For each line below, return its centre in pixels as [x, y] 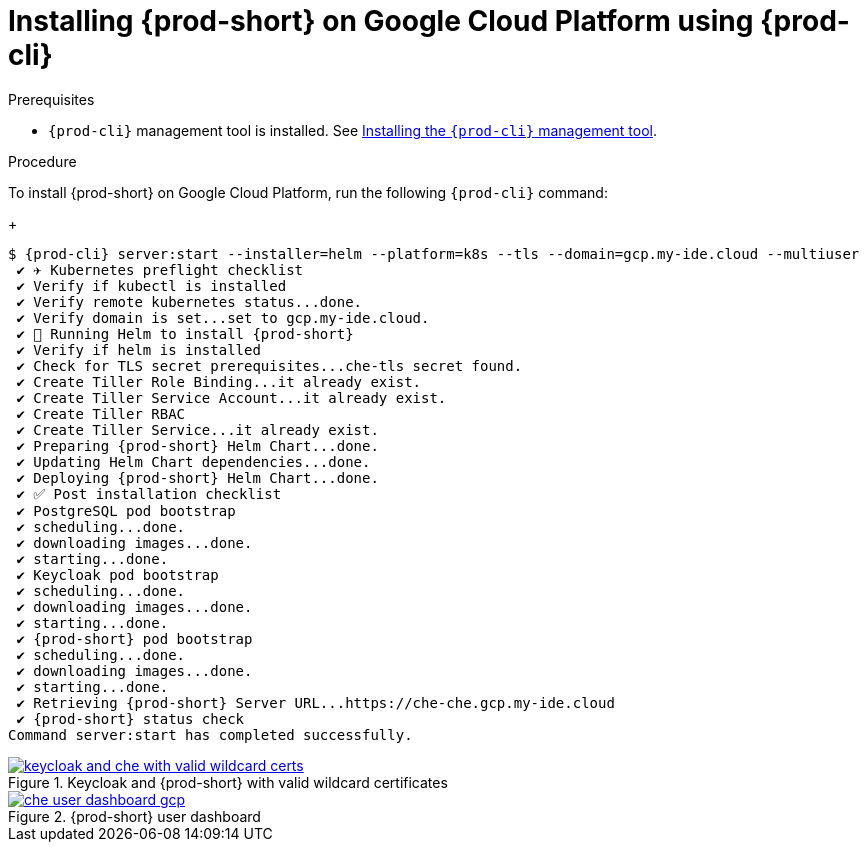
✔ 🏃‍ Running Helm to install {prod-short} [185, 333]
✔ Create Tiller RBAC [101, 413]
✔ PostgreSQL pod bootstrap [126, 510]
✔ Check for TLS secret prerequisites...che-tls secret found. [269, 365]
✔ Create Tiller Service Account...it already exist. [231, 397]
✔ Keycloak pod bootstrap [117, 574]
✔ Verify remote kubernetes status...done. [189, 301]
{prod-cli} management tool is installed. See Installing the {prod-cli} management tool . [353, 130]
